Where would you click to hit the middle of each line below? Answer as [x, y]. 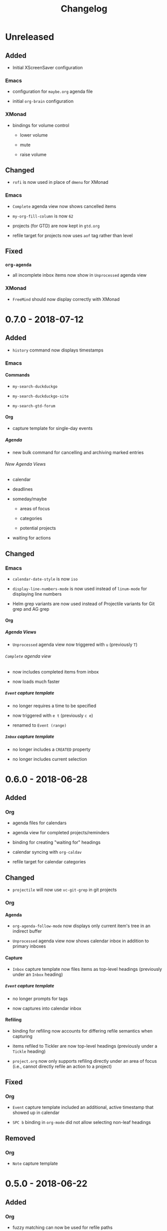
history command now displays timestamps [58, 350]
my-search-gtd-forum [34, 406]
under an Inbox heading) [38, 974]
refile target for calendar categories [49, 862]
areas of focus [35, 509]
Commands [17, 375]
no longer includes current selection [50, 759]
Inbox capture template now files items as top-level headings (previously [87, 969]
